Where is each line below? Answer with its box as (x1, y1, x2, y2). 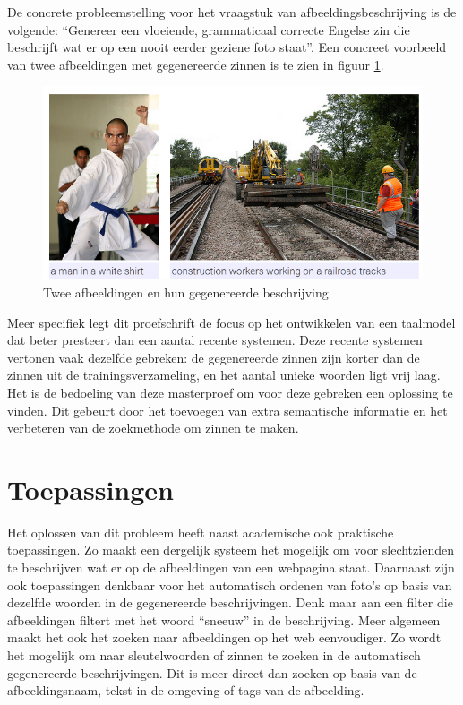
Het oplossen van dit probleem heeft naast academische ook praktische (7, 522, 394, 541)
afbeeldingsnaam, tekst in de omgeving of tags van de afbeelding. (7, 681, 364, 700)
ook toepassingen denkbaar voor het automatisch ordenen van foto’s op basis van (7, 575, 452, 594)
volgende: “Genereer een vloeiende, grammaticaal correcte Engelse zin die (7, 20, 410, 39)
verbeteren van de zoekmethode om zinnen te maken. (7, 418, 299, 437)
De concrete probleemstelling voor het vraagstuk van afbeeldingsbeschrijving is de (7, 3, 457, 21)
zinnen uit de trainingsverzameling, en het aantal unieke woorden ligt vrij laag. (7, 365, 441, 384)
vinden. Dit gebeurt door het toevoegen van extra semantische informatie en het (7, 400, 448, 419)
